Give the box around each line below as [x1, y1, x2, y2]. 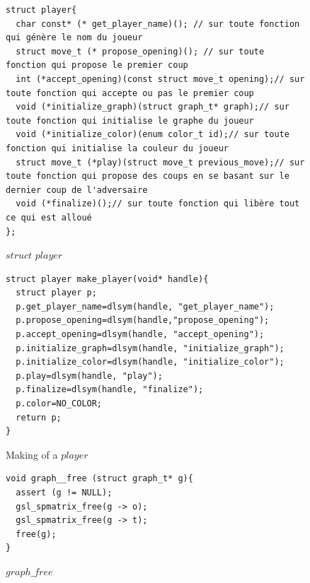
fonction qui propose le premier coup [6, 60, 188, 71]
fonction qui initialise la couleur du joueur [6, 143, 229, 153]
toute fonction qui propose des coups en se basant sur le [6, 171, 289, 182]
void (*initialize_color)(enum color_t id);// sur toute [16, 129, 289, 140]
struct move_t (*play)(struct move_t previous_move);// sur [16, 157, 305, 167]
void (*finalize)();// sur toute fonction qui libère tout [16, 199, 300, 209]
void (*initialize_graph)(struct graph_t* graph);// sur [16, 102, 289, 112]
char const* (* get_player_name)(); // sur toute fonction [16, 18, 300, 29]
